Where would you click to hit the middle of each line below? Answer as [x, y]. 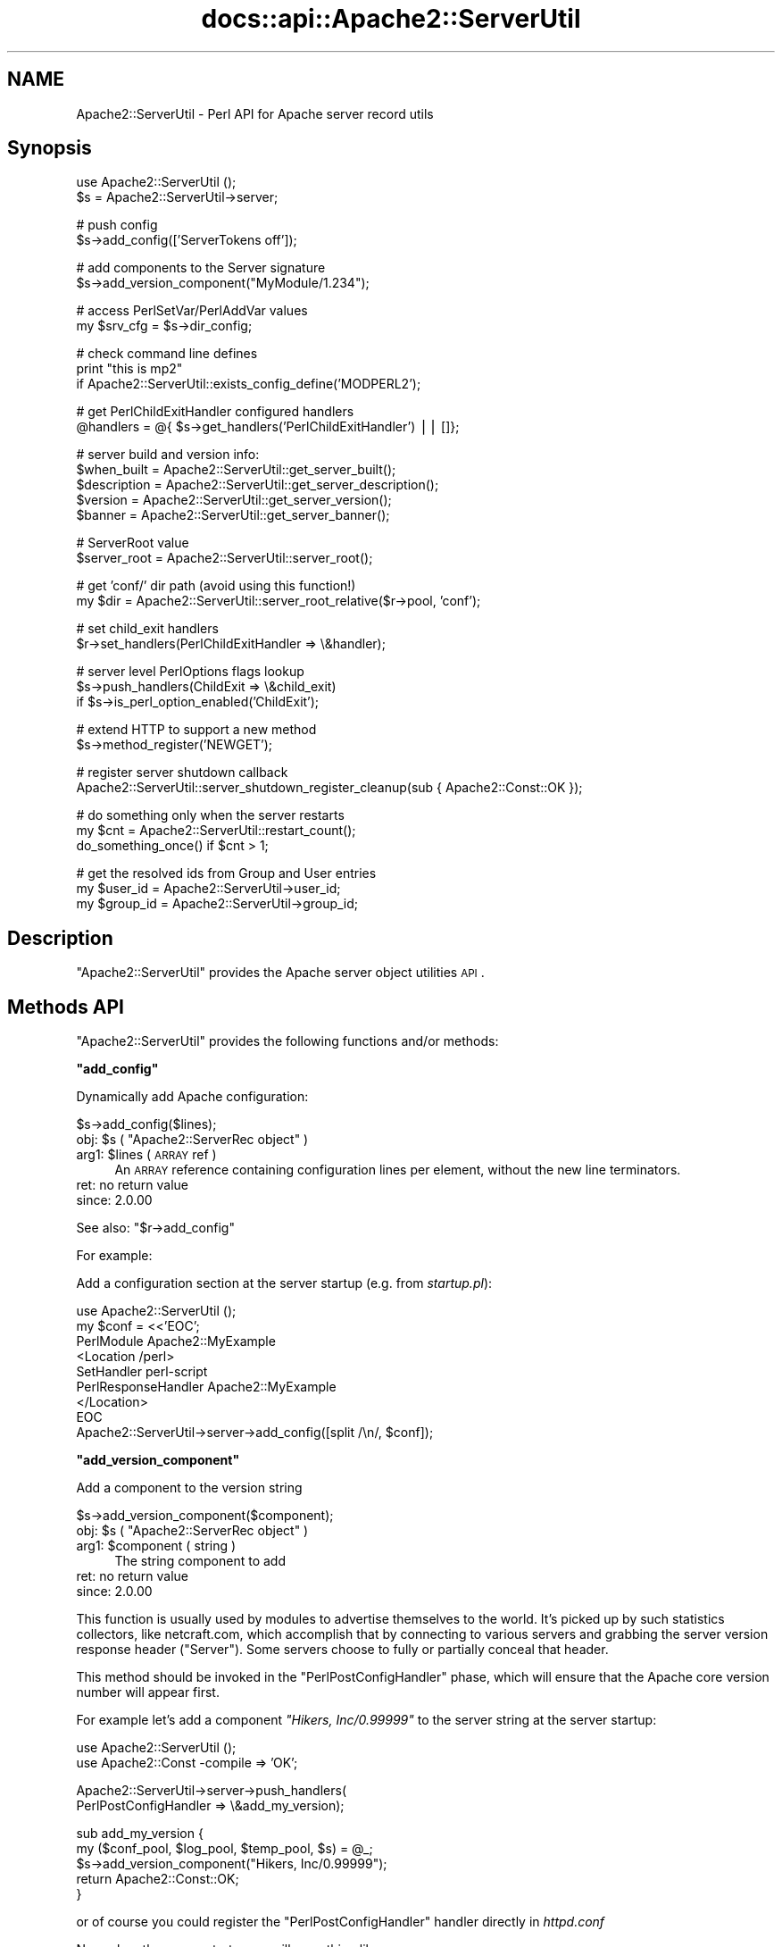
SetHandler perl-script [142, 1372]
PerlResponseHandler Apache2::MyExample [206, 1387]
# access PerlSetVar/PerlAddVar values [192, 311]
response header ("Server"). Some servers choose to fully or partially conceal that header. [342, 1650]
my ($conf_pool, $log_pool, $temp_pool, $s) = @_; [225, 1849]
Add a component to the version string [189, 1488]
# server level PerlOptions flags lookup [190, 672]
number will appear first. [148, 1692]
